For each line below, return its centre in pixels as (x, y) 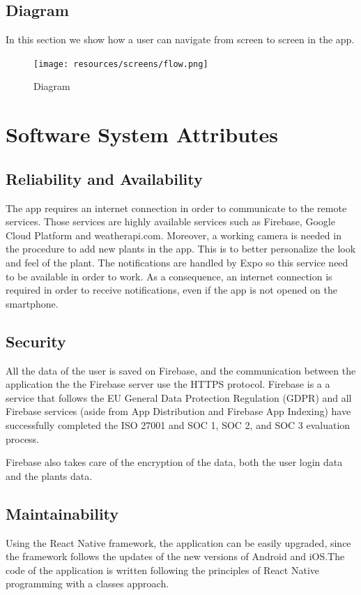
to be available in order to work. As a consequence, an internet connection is (169, 276)
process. (23, 438)
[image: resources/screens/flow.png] (121, 64)
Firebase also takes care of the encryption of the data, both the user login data (174, 462)
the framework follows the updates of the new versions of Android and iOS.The (175, 556)
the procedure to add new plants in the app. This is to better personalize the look (181, 249)
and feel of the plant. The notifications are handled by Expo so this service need (177, 262)
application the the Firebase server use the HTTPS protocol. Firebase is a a (168, 384)
